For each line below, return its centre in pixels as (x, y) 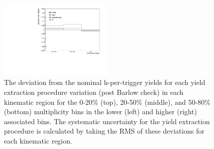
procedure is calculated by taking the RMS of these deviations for (104, 131)
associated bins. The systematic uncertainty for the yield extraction (107, 121)
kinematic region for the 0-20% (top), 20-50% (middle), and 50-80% (107, 102)
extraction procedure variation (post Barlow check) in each (94, 92)
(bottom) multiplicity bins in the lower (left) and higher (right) (101, 112)
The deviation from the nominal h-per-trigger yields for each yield (105, 82)
